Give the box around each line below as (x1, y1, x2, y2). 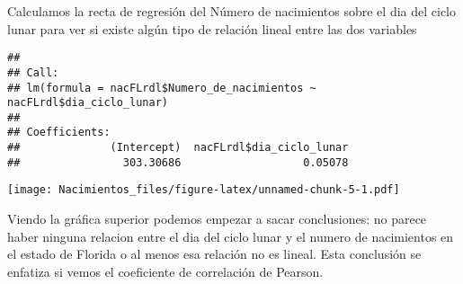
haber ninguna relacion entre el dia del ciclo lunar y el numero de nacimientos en (7, 226, 454, 245)
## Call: (7, 66, 59, 79)
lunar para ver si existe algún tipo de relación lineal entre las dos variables (7, 19, 417, 38)
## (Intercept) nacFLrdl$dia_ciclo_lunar (7, 141, 349, 155)
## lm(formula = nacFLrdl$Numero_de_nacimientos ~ (7, 81, 316, 94)
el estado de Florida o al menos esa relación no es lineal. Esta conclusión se (7, 244, 422, 263)
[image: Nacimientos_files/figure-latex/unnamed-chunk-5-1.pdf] (7, 183, 400, 197)
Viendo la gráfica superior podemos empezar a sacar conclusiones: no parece (7, 209, 427, 228)
